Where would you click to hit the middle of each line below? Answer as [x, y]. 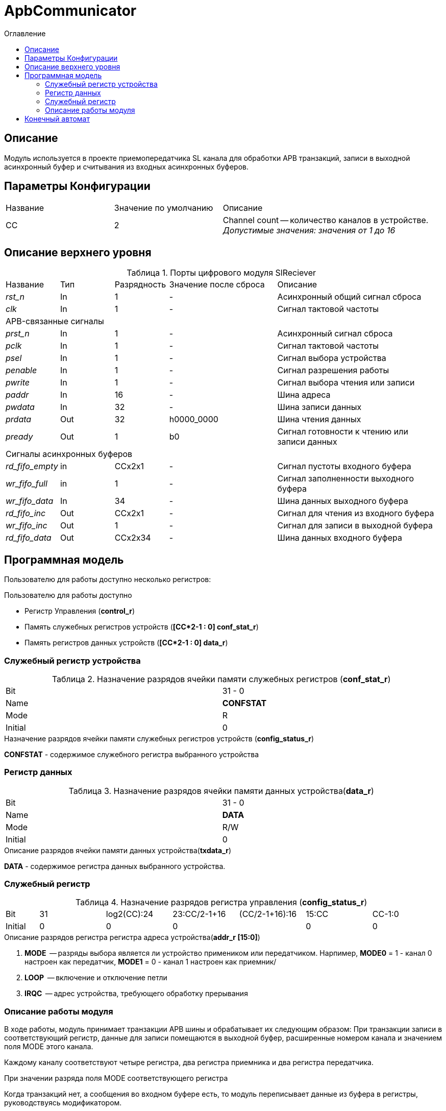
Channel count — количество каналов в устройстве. [326, 220]
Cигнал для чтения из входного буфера [356, 513]
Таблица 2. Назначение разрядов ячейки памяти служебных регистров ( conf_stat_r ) [221, 679]
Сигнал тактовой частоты [328, 309]
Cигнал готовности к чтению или [343, 432]
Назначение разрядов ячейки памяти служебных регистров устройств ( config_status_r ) [159, 738]
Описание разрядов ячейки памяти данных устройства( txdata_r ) [118, 850]
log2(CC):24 [130, 914]
